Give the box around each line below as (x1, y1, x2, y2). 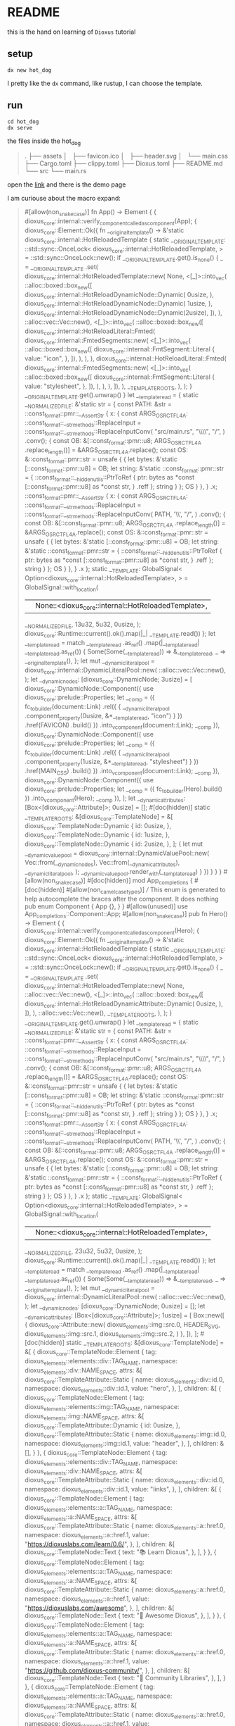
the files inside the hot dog (7, 137, 81, 146)
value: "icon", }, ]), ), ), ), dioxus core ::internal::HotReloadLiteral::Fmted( (24, 354, 227, 364)
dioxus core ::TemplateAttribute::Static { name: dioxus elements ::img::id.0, (24, 1430, 227, 1440)
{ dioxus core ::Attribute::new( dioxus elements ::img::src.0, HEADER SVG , (24, 1320, 221, 1330)
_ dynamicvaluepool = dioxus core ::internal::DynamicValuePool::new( (24, 849, 210, 859)
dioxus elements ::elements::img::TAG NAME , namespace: (24, 1402, 180, 1413)
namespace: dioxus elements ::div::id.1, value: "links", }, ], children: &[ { (24, 1485, 222, 1495)
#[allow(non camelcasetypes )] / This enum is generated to (66, 885, 226, 895)
